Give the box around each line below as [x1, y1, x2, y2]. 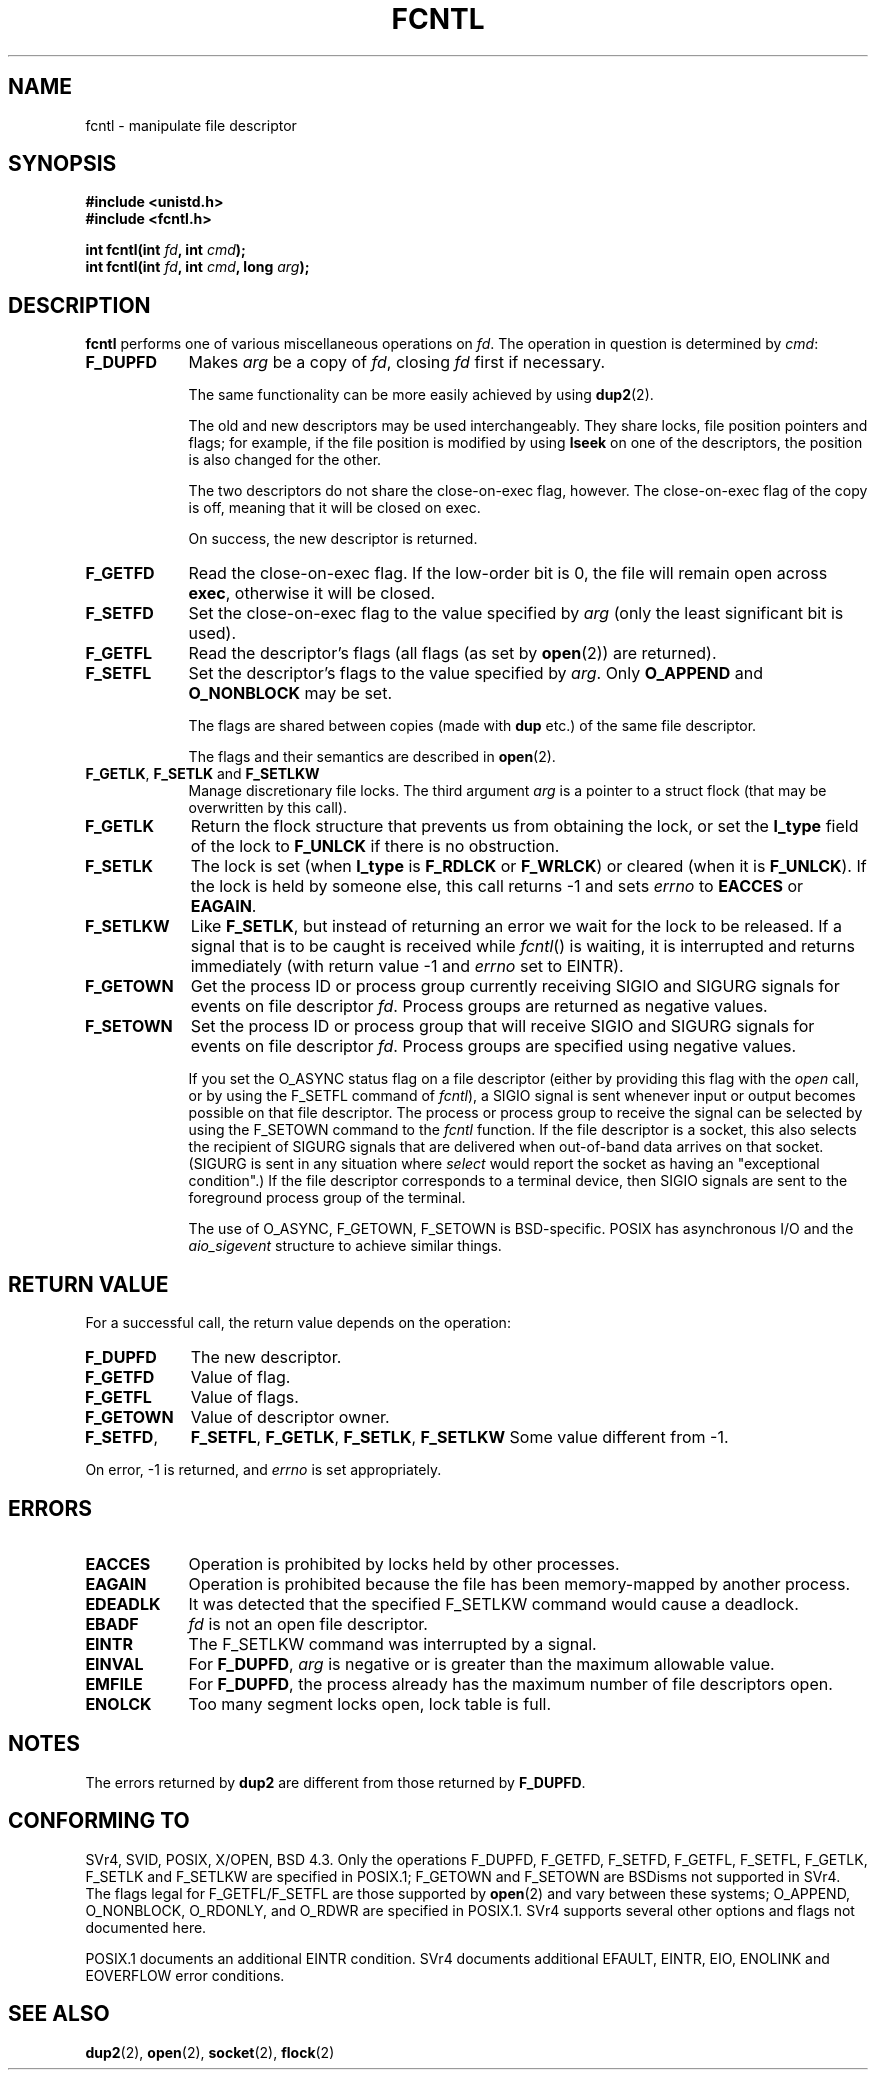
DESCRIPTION [8, 292, 151, 318]
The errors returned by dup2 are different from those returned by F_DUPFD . [85, 1773, 586, 1791]
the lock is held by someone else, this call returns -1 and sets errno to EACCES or [190, 876, 804, 897]
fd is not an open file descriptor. [188, 1613, 428, 1634]
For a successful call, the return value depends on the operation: [85, 1314, 511, 1332]
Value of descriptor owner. [190, 1407, 390, 1428]
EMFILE [85, 1673, 143, 1694]
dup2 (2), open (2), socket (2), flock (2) [85, 2043, 335, 2061]
